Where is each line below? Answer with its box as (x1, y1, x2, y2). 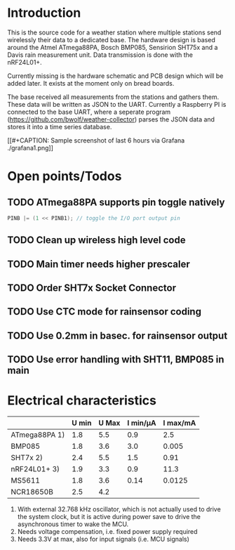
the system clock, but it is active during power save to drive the (17, 513, 201, 521)
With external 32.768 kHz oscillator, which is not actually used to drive (17, 505, 221, 513)
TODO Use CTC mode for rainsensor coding (7, 306, 202, 317)
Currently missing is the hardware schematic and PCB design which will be (7, 72, 224, 80)
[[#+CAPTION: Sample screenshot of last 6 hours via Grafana (7, 136, 185, 145)
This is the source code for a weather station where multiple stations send (7, 28, 222, 37)
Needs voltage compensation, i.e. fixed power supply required (17, 528, 198, 536)
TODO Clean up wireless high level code (7, 234, 186, 247)
